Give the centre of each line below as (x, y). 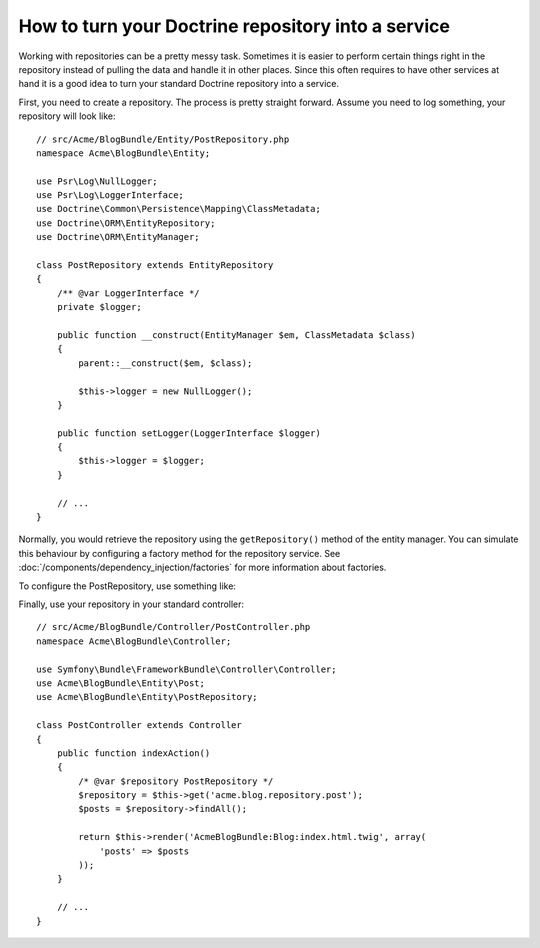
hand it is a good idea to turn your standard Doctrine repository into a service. (179, 84)
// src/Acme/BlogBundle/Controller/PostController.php (173, 627)
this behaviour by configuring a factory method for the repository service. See (179, 553)
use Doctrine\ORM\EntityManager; (118, 237)
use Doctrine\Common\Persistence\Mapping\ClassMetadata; (179, 209)
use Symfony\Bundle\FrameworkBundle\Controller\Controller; (186, 669)
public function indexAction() (133, 753)
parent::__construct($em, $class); (165, 363)
